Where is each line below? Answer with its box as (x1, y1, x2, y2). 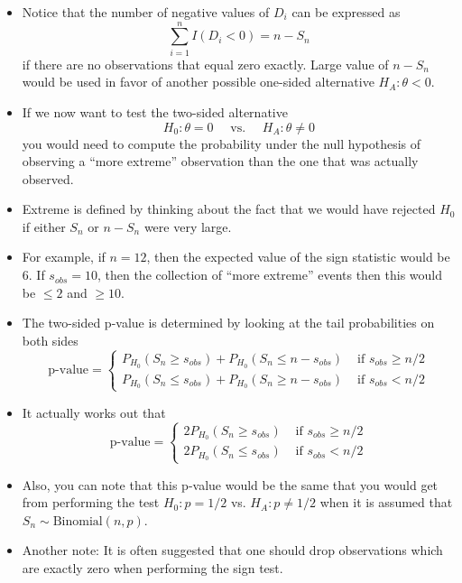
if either (22, 217, 66, 236)
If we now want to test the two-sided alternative (22, 102, 288, 121)
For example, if (22, 247, 106, 266)
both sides (22, 330, 79, 349)
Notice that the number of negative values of (22, 3, 270, 21)
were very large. (143, 217, 232, 236)
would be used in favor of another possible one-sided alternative (22, 72, 374, 91)
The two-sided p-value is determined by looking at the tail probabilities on (22, 313, 435, 332)
